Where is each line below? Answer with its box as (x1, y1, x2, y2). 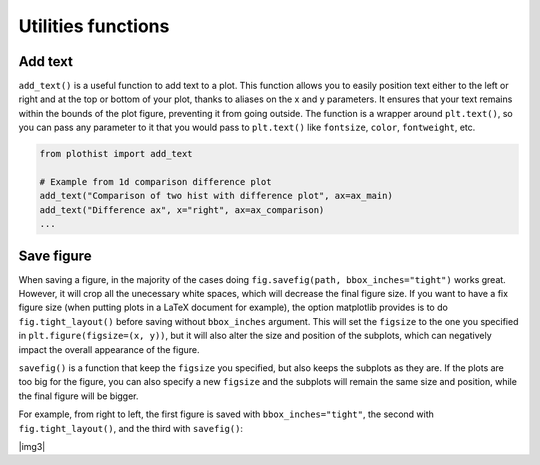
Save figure (18, 247, 92, 264)
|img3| (18, 440, 46, 452)
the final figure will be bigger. (18, 390, 139, 402)
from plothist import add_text (39, 148, 194, 160)
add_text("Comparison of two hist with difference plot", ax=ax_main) (39, 190, 394, 202)
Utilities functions (18, 15, 170, 37)
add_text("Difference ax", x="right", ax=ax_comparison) (39, 204, 325, 215)
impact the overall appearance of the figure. (18, 343, 200, 355)
